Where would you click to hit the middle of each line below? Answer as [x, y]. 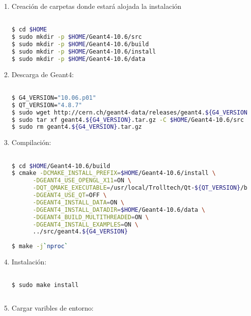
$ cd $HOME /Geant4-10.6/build [61, 166]
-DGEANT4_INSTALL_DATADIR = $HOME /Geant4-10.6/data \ [119, 210]
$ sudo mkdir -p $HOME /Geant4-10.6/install [84, 51]
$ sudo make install [45, 285]
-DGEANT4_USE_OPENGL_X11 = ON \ [82, 181]
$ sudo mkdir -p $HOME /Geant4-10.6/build [80, 44]
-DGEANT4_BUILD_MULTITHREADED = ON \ [91, 217]
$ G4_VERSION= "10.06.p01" [54, 98]
